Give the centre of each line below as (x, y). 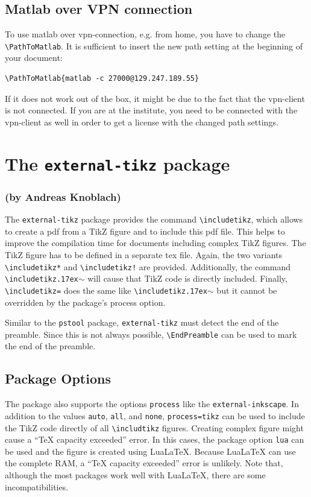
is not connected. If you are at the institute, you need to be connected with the (151, 110)
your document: (34, 58)
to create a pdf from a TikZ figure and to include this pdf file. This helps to (145, 231)
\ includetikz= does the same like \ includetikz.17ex (106, 290)
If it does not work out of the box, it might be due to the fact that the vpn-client (155, 98)
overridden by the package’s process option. (85, 302)
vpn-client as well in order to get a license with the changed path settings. (142, 122)
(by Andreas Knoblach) (63, 196)
